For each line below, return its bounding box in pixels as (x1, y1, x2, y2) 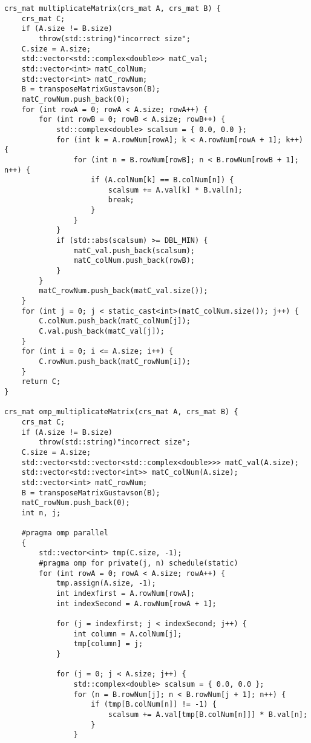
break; (108, 196, 134, 205)
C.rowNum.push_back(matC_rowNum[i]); (39, 357, 191, 366)
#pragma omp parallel (21, 529, 108, 538)
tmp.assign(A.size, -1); (56, 579, 156, 588)
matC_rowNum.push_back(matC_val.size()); (39, 286, 208, 296)
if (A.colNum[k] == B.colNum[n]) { (91, 176, 234, 185)
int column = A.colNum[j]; (73, 629, 182, 638)
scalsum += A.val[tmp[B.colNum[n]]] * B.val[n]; (108, 710, 308, 719)
